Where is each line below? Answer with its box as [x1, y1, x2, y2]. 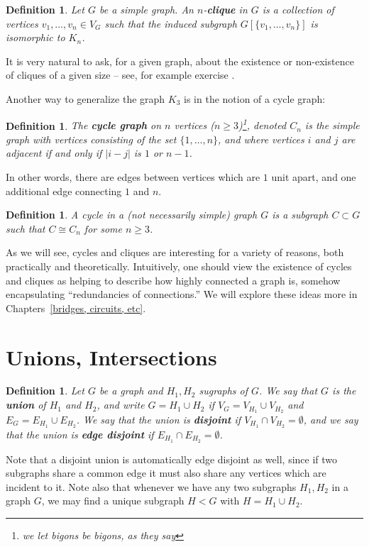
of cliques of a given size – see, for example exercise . [6, 67, 235, 82]
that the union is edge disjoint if [6, 426, 154, 441]
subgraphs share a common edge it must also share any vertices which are [6, 465, 326, 480]
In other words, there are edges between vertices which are [6, 170, 260, 184]
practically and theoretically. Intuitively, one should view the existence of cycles [6, 258, 352, 273]
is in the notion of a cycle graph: [184, 91, 326, 106]
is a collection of [262, 2, 334, 16]
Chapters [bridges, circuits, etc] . [6, 300, 146, 315]
